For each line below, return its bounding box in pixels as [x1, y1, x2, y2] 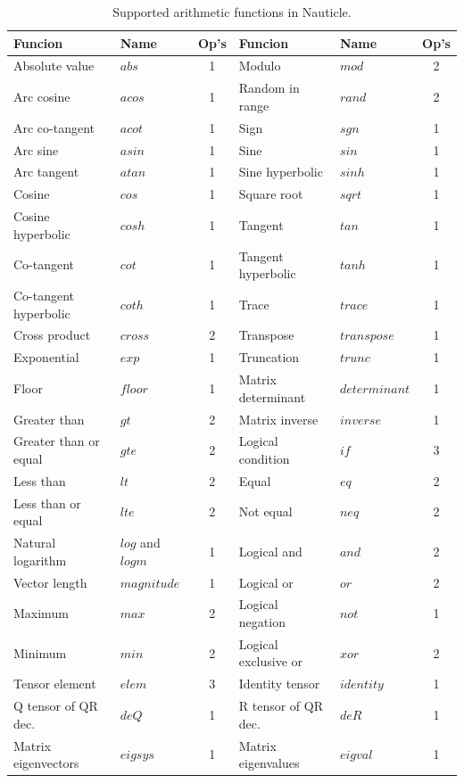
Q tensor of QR [13, 696, 98, 715]
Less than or [13, 493, 81, 512]
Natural [13, 533, 56, 552]
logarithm [13, 550, 67, 569]
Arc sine [13, 140, 59, 159]
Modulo [238, 56, 281, 75]
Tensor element [13, 674, 96, 693]
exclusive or [238, 652, 303, 671]
